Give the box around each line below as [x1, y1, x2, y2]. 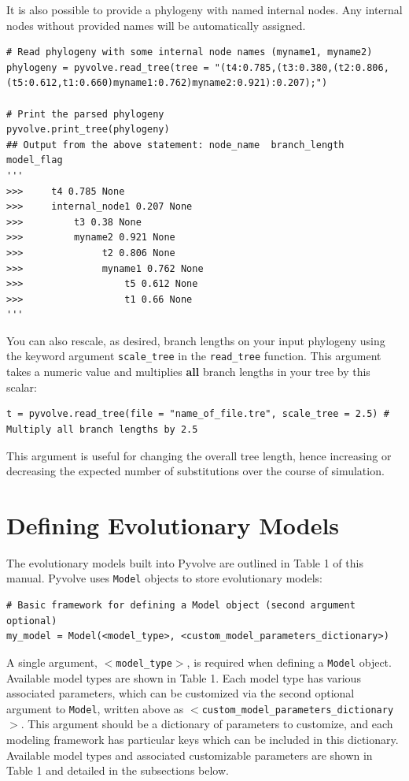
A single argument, [6, 653, 98, 670]
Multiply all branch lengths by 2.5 [6, 423, 198, 435]
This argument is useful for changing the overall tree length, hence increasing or [6, 447, 392, 463]
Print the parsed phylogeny [17, 108, 164, 120]
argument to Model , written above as [6, 700, 184, 716]
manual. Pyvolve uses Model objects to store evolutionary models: [6, 570, 323, 586]
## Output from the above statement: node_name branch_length [6, 139, 345, 151]
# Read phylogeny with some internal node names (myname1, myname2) [6, 46, 373, 58]
